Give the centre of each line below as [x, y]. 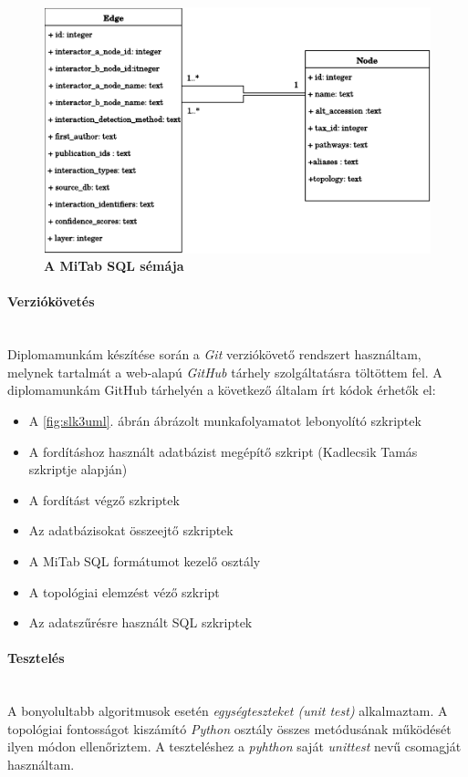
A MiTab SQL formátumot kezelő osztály [145, 560]
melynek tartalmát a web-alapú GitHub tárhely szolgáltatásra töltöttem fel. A [225, 372]
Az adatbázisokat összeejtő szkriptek [131, 530]
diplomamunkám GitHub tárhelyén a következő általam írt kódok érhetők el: [222, 390]
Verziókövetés [51, 301]
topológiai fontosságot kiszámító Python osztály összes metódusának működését [229, 728]
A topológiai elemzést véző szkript [124, 591]
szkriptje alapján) [78, 469]
